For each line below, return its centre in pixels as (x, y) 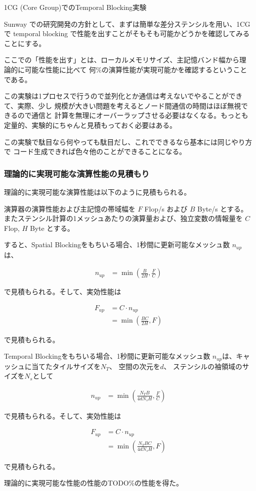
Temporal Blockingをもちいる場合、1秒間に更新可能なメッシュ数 (107, 356)
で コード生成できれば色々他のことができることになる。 (95, 151)
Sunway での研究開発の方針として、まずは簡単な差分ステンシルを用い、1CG (127, 24)
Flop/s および (166, 208)
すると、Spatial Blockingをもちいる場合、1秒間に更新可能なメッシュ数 (117, 245)
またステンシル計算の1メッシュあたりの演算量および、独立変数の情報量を (123, 218)
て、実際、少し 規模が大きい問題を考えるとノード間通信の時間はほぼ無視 (123, 105)
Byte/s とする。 (223, 208)
